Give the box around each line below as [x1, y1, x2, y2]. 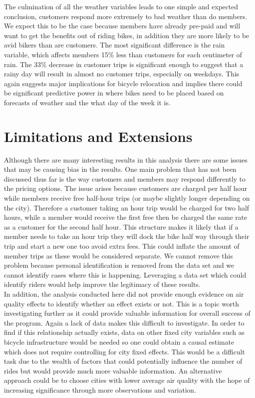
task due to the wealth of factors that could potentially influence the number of [4, 356, 242, 366]
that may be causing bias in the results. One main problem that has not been [4, 164, 236, 174]
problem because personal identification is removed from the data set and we [4, 260, 234, 270]
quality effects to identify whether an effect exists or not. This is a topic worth [4, 298, 239, 308]
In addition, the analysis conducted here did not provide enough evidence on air [4, 288, 244, 299]
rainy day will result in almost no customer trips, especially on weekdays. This [4, 69, 239, 79]
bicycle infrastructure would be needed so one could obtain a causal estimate [4, 336, 234, 347]
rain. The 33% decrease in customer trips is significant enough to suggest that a [4, 59, 243, 69]
